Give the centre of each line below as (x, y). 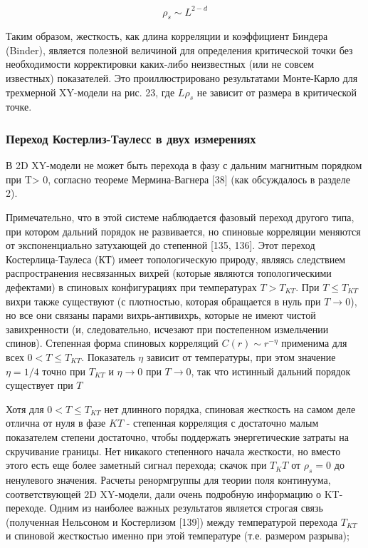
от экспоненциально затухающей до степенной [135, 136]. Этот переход (161, 245)
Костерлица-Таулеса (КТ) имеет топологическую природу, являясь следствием (176, 259)
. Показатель (108, 357)
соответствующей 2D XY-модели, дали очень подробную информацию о (164, 493)
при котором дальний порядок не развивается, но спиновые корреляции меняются (183, 231)
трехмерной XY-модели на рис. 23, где (90, 92)
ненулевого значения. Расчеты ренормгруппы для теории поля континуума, (168, 479)
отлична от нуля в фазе (56, 423)
